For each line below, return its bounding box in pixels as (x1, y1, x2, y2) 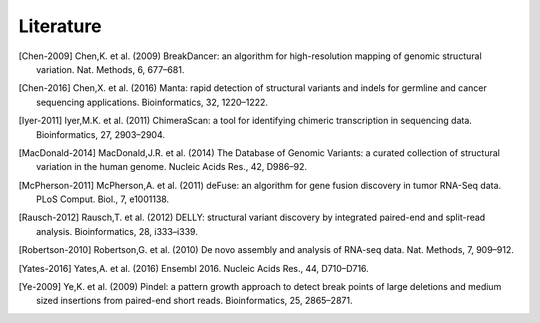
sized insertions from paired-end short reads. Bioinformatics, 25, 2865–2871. (36, 295, 353, 307)
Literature (18, 15, 102, 37)
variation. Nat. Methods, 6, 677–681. (36, 63, 185, 75)
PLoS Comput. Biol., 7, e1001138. (36, 193, 170, 205)
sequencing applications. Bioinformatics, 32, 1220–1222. (36, 96, 269, 108)
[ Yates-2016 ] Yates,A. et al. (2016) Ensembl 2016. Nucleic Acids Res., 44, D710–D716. (18, 262, 369, 274)
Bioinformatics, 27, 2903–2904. (36, 128, 165, 140)
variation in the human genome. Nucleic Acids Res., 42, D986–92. (36, 161, 308, 173)
